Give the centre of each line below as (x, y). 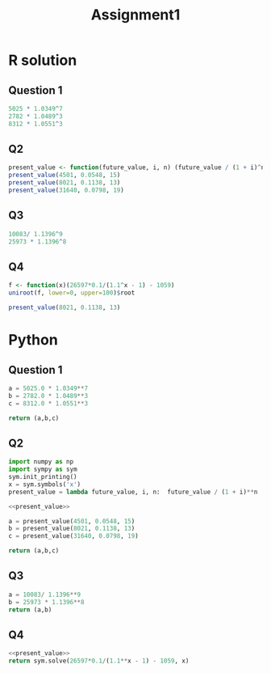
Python (33, 340)
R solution (43, 60)
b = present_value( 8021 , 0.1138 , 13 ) (72, 529)
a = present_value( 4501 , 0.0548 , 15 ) (72, 521)
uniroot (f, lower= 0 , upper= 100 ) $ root (72, 293)
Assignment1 (135, 15)
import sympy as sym (43, 470)
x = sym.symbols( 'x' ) (45, 484)
